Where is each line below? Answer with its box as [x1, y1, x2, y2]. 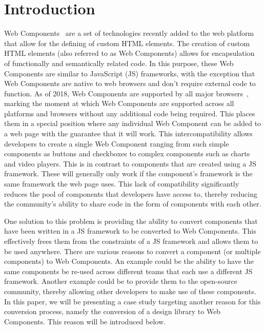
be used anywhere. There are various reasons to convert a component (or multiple [4, 245, 261, 256]
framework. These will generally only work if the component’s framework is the [4, 168, 253, 179]
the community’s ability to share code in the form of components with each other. [4, 198, 261, 209]
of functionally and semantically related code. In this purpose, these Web [4, 57, 234, 68]
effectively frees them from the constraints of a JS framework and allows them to [4, 236, 258, 246]
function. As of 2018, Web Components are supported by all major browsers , [4, 88, 249, 98]
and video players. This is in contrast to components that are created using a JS [4, 158, 256, 169]
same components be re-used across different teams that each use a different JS [4, 265, 253, 276]
